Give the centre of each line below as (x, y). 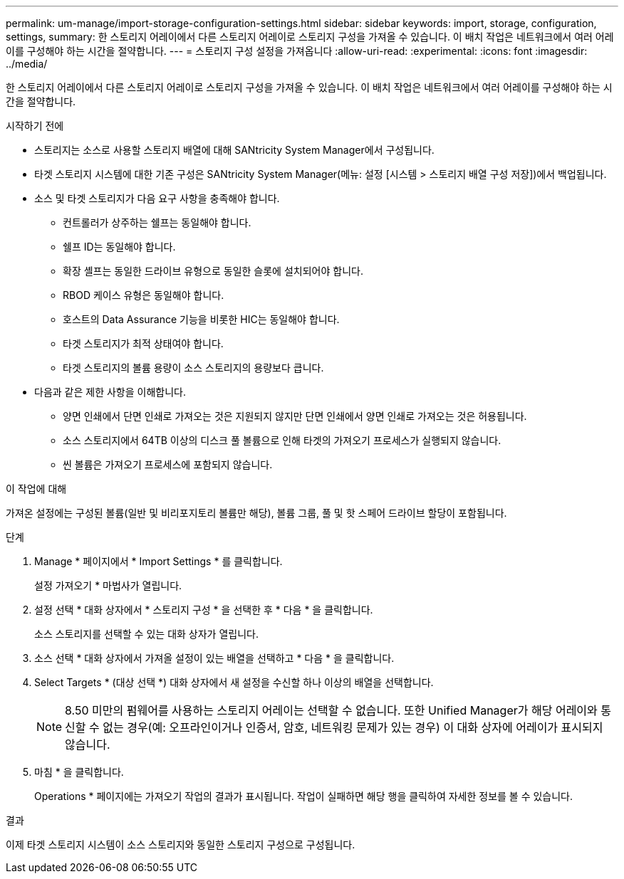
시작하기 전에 (35, 126)
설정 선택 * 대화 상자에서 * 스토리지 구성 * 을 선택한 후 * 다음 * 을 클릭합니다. (204, 610)
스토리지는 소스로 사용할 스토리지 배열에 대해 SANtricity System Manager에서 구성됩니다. (234, 150)
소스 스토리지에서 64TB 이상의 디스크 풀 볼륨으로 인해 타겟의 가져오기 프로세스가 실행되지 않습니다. (282, 440)
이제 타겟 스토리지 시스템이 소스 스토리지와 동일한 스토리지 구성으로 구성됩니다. (181, 844)
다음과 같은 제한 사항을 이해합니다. (110, 392)
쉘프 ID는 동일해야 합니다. (119, 247)
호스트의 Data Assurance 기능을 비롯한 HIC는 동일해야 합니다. (201, 319)
